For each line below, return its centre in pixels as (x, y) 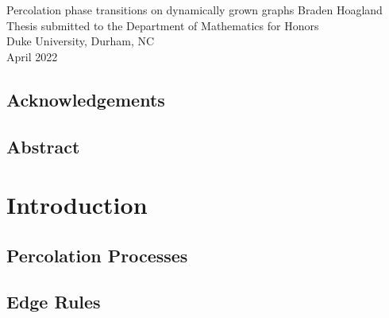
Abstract (43, 146)
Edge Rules (54, 302)
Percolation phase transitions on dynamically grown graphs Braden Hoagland (194, 10)
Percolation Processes (97, 255)
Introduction (77, 205)
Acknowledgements (86, 99)
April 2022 (32, 56)
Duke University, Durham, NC (81, 41)
